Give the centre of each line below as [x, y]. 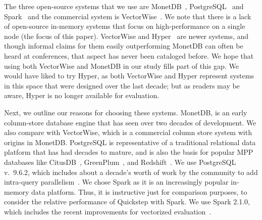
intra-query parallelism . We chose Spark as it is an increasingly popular [116, 182]
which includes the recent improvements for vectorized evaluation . [108, 211]
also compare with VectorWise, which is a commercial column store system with [128, 132]
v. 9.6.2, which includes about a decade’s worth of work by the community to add [131, 172]
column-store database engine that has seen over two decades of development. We [130, 122]
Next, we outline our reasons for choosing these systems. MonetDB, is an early [126, 112]
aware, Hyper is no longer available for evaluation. [82, 95]
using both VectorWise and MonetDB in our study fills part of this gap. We [121, 65]
